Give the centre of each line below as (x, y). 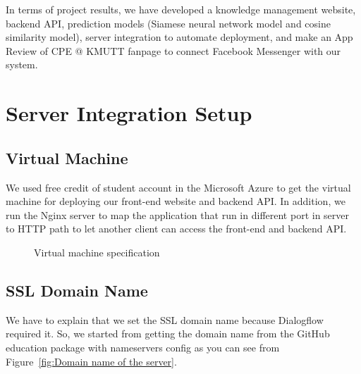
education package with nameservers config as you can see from (143, 347)
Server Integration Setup (129, 113)
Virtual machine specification (97, 252)
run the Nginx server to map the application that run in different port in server (178, 214)
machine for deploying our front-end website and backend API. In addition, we (176, 201)
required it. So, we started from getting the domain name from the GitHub (168, 334)
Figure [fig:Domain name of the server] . (91, 361)
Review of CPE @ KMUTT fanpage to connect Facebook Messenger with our (173, 50)
